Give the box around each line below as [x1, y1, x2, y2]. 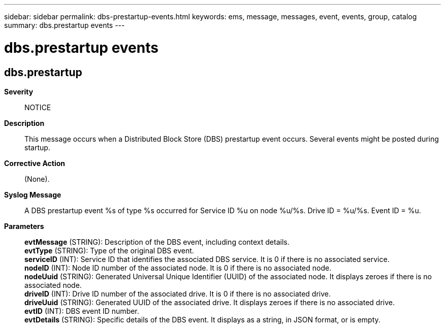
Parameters [4, 221, 44, 231]
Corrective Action [4, 158, 65, 168]
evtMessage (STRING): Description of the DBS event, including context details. [24, 237, 290, 246]
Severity [4, 87, 34, 96]
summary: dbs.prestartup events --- [4, 21, 125, 29]
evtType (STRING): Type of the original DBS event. [24, 246, 194, 255]
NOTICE [24, 103, 51, 112]
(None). [24, 174, 50, 183]
